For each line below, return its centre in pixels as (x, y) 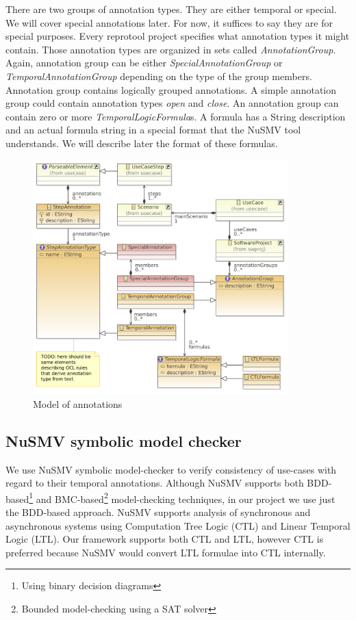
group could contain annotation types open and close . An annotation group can (172, 103)
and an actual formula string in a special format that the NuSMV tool (153, 130)
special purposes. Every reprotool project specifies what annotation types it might (178, 36)
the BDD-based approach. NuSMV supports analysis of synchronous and (158, 512)
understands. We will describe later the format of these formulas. (142, 143)
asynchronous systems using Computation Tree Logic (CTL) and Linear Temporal (178, 525)
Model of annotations (78, 403)
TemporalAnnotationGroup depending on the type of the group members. (159, 76)
